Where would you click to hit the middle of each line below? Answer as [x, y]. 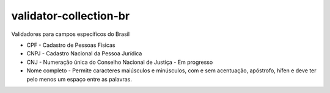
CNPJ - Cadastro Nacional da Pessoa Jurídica [84, 53]
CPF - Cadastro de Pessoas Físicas [71, 45]
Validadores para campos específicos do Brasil [71, 34]
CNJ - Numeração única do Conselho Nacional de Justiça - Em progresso [120, 62]
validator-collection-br [71, 16]
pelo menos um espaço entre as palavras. [79, 79]
